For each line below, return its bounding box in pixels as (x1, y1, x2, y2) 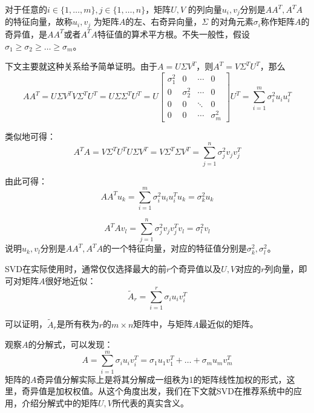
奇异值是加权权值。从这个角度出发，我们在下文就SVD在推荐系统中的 (21, 385, 293, 397)
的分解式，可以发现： (28, 338, 113, 351)
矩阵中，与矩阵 (133, 317, 193, 330)
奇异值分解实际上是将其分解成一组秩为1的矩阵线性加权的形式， (36, 372, 287, 385)
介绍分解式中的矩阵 (21, 397, 98, 409)
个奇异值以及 (170, 262, 221, 275)
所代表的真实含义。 (112, 397, 189, 409)
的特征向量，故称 (5, 15, 73, 28)
